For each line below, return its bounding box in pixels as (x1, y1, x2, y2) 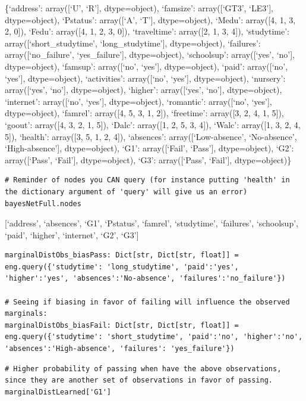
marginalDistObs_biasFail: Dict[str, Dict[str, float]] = (5, 321, 239, 329)
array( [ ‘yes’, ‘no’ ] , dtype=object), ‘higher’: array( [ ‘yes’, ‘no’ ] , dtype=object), (5, 83, 282, 96)
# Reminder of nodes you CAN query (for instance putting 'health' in (5, 176, 290, 185)
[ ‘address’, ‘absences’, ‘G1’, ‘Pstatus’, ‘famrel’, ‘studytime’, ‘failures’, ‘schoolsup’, (5, 217, 298, 229)
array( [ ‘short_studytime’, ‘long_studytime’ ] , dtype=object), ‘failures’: (5, 36, 261, 49)
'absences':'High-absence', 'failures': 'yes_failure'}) (5, 344, 235, 353)
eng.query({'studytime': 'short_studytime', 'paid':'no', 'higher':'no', (5, 332, 303, 341)
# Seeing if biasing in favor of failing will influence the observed (5, 297, 290, 306)
